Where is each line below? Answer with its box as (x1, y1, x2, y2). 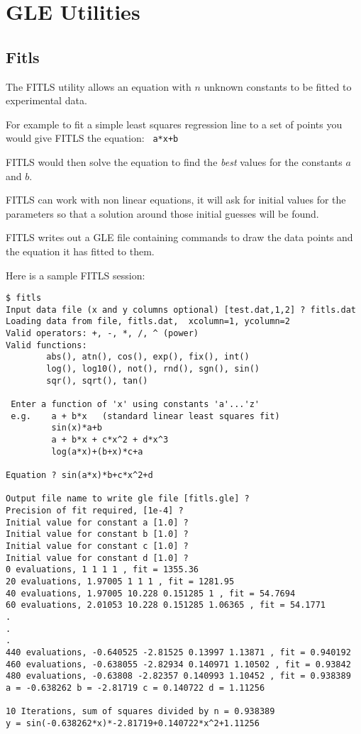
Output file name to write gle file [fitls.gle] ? (6, 494, 250, 504)
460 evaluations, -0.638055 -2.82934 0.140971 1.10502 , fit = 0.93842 (6, 659, 351, 669)
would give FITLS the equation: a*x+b (6, 130, 179, 145)
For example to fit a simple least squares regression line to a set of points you (6, 116, 343, 131)
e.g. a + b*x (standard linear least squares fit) (11, 411, 280, 421)
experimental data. (6, 93, 87, 108)
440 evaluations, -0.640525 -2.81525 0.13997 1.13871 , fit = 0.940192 (6, 647, 351, 657)
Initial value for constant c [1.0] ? (6, 540, 189, 551)
